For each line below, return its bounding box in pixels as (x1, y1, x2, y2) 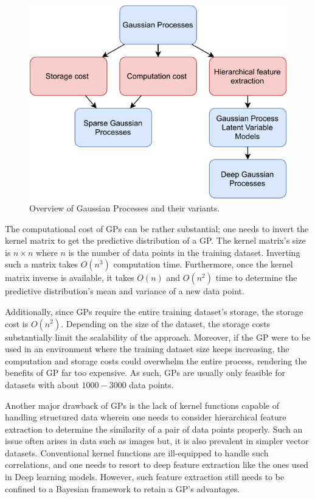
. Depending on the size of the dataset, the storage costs (61, 317, 271, 330)
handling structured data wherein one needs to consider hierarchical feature (5, 411, 286, 423)
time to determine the (215, 271, 297, 284)
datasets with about (5, 378, 79, 391)
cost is (5, 317, 29, 330)
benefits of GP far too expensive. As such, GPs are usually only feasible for (5, 366, 285, 379)
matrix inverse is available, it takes (5, 271, 134, 284)
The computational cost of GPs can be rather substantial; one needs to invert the (5, 222, 309, 235)
